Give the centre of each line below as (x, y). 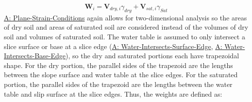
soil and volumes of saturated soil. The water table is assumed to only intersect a (125, 36)
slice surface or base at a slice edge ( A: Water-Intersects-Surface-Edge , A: (113, 46)
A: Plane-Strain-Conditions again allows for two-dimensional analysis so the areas (126, 17)
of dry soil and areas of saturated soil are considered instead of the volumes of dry (126, 27)
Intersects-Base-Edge (35, 56)
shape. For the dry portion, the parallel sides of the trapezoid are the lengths (118, 65)
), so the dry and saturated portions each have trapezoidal (152, 56)
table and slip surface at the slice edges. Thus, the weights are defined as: (113, 93)
